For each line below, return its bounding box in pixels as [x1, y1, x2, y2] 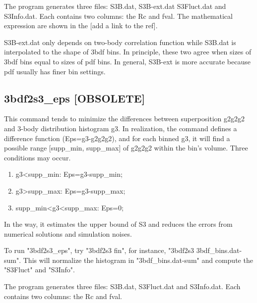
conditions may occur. [4, 152, 71, 162]
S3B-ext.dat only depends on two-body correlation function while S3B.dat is [4, 37, 236, 47]
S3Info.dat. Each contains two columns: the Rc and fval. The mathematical [4, 10, 233, 21]
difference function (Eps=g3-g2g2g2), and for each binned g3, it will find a [4, 133, 230, 143]
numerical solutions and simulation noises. [4, 228, 132, 239]
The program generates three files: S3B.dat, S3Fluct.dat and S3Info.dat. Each [4, 281, 241, 292]
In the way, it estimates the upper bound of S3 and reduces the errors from [4, 219, 233, 229]
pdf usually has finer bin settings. [4, 66, 106, 76]
